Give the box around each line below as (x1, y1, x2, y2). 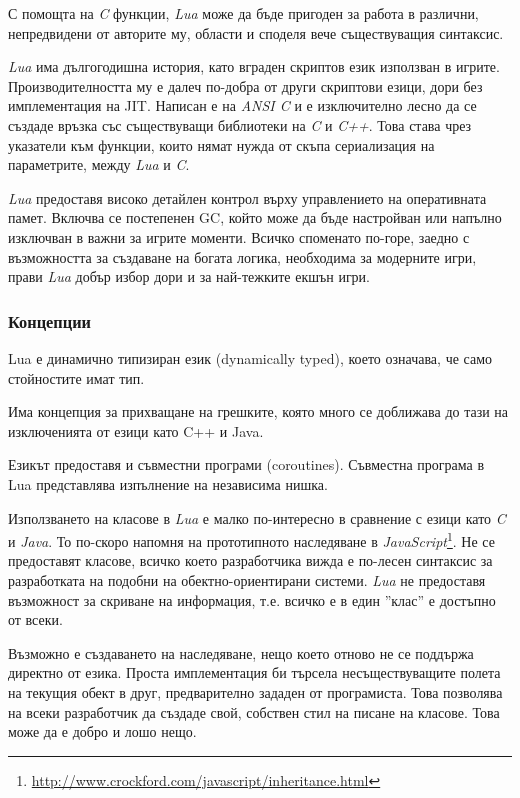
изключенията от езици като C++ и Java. (8, 420, 264, 441)
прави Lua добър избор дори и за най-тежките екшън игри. (8, 266, 371, 287)
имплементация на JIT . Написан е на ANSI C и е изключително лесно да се (8, 95, 477, 116)
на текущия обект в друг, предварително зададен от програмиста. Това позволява (8, 681, 503, 702)
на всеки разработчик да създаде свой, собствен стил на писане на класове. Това (8, 701, 500, 722)
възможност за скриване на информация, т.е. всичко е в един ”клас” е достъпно (8, 589, 496, 610)
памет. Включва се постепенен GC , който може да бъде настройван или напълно (8, 207, 502, 228)
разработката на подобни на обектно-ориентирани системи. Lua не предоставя (8, 569, 486, 590)
